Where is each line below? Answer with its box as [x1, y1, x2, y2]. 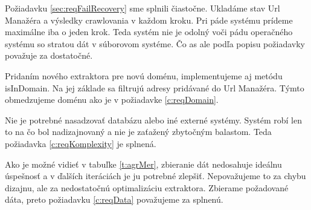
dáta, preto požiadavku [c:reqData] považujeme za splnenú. [5, 193, 223, 206]
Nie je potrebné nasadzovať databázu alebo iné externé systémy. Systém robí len [5, 113, 302, 126]
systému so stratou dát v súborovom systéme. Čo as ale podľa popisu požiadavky [5, 37, 305, 50]
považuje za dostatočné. [5, 49, 93, 62]
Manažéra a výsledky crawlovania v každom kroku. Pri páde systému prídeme [5, 13, 293, 26]
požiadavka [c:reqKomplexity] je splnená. [5, 137, 156, 149]
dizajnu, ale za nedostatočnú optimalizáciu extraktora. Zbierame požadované [5, 181, 289, 194]
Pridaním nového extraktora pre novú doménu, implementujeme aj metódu [5, 69, 283, 82]
